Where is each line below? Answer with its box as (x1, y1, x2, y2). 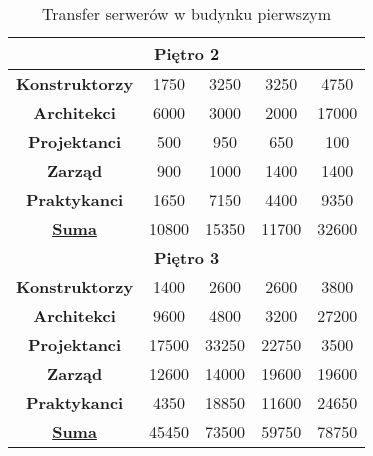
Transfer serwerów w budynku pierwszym (42, 2, 332, 25)
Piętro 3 (153, 246, 220, 269)
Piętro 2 (153, 42, 220, 65)
